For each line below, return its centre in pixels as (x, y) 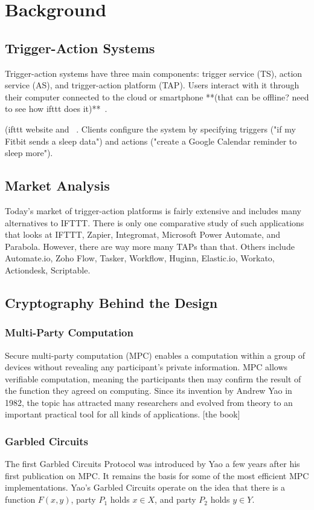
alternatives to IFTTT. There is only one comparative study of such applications (155, 222)
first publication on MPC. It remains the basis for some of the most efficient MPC (157, 475)
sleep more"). (29, 153)
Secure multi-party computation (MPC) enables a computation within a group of (155, 355)
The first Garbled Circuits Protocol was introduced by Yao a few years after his (152, 464)
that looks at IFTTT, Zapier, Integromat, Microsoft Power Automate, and (143, 234)
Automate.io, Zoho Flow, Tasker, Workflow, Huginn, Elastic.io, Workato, (140, 258)
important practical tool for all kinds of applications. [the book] (123, 414)
